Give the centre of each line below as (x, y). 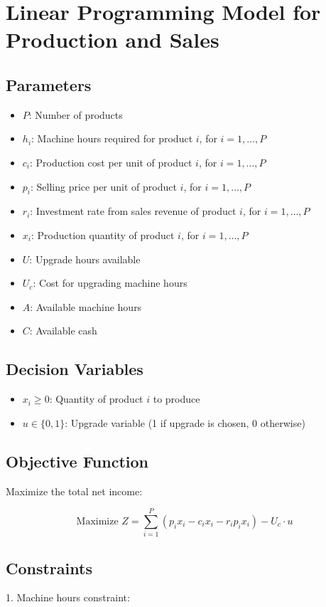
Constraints (49, 568)
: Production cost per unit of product (111, 162)
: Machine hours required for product (112, 138)
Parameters (49, 84)
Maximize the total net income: (74, 491)
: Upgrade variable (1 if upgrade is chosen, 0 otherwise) (185, 422)
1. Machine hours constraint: (68, 597)
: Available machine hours (86, 306)
